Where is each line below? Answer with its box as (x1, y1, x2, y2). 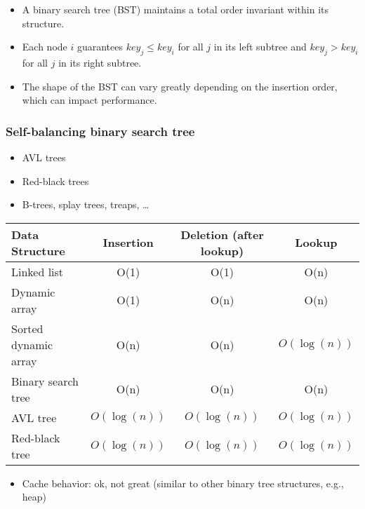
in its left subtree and (213, 39, 307, 54)
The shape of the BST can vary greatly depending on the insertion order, (22, 79, 338, 93)
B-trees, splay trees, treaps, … (22, 197, 150, 212)
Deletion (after (180, 226, 264, 243)
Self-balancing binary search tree (6, 122, 195, 140)
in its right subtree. (58, 55, 142, 69)
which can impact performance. (22, 93, 157, 107)
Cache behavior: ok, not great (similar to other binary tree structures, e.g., (22, 475, 344, 490)
